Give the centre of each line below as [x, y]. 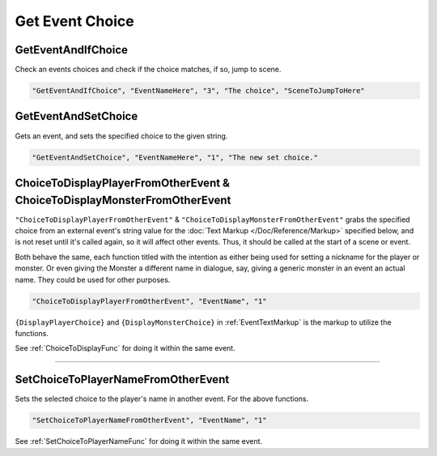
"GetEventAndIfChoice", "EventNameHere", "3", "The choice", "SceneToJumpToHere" [199, 91]
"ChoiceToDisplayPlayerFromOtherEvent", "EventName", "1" [149, 301]
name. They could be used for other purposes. [93, 279]
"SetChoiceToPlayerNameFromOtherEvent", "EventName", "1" [149, 420]
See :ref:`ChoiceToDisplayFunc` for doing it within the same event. [125, 348]
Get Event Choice [74, 21]
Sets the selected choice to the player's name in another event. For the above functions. [162, 399]
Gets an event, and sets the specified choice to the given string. [121, 136]
